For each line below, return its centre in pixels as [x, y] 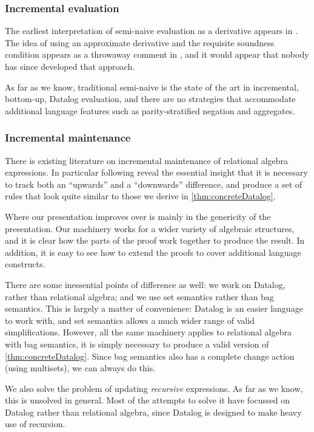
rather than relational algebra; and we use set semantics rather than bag [139, 296]
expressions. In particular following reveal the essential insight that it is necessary [156, 172]
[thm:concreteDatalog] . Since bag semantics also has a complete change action [150, 356]
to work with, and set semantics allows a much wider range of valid [130, 320]
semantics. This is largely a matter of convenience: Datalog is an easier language [154, 308]
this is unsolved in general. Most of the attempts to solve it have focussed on [148, 400]
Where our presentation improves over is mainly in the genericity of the [138, 216]
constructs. [25, 264]
